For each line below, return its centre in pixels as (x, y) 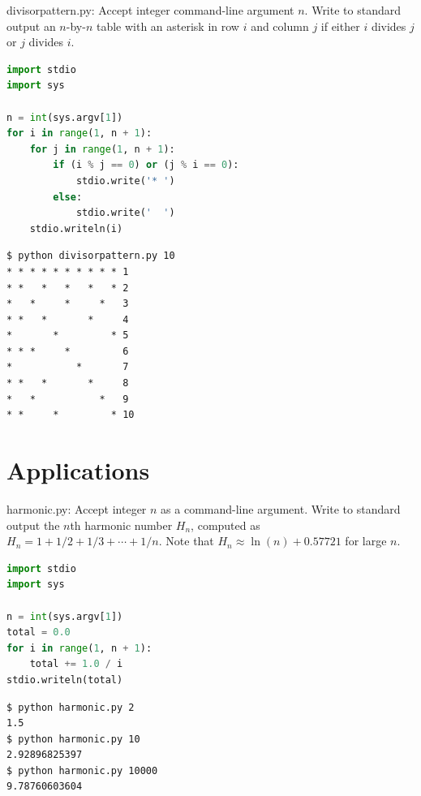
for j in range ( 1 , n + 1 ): (102, 149)
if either (340, 26)
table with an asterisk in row (168, 26)
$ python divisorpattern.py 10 (91, 256)
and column (280, 26)
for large (366, 541)
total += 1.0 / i (76, 664)
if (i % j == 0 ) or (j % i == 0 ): (146, 165)
